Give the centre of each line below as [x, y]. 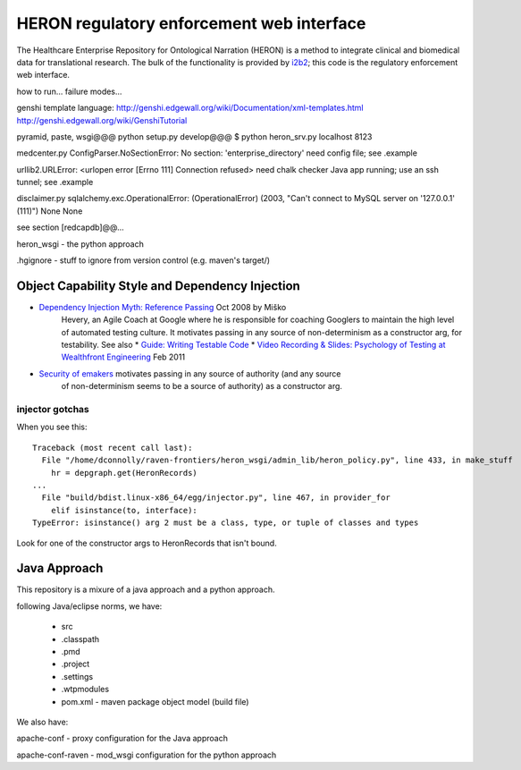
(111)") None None [50, 211]
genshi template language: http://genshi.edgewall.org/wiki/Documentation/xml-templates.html [190, 108]
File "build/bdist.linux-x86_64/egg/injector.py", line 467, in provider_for [216, 498]
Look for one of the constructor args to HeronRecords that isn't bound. [147, 543]
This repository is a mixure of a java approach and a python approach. [146, 589]
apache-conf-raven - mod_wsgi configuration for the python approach [147, 755]
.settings [77, 676]
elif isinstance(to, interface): [124, 510]
